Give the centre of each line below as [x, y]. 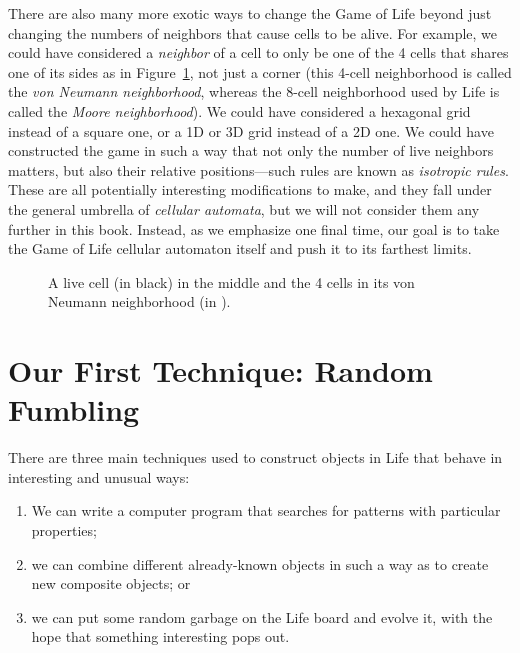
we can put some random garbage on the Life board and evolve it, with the [262, 616]
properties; [64, 530]
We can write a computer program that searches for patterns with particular [266, 510]
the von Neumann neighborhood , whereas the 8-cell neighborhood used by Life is [254, 91]
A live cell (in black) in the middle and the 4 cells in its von [231, 281]
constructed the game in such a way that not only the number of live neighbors [251, 150]
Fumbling [74, 409]
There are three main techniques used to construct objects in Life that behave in [255, 457]
